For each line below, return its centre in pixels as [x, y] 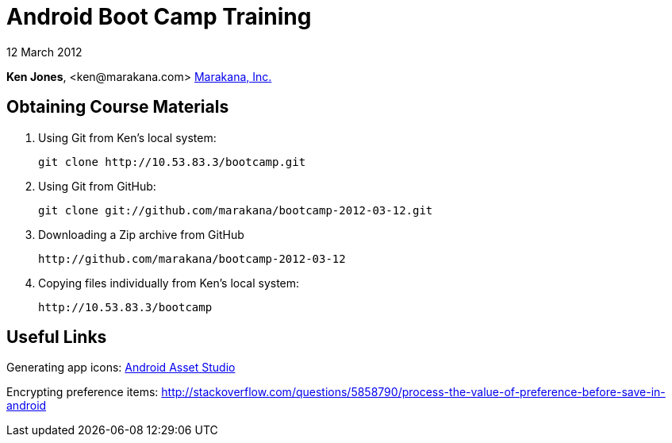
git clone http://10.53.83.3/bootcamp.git [172, 162]
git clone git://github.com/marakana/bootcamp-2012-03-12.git [236, 210]
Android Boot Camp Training [159, 17]
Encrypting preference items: [83, 392]
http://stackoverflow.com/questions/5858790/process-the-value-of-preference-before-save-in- [413, 392]
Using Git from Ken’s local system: [127, 137]
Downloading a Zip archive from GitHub [141, 234]
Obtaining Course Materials [118, 107]
